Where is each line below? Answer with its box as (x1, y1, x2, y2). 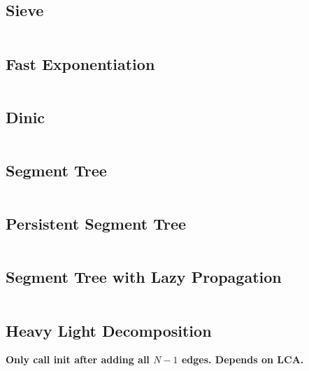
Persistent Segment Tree (6, 213, 187, 234)
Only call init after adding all (6, 352, 150, 367)
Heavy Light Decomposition (6, 319, 212, 341)
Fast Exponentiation (6, 52, 155, 74)
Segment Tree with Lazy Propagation (6, 266, 282, 288)
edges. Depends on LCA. (181, 352, 304, 367)
